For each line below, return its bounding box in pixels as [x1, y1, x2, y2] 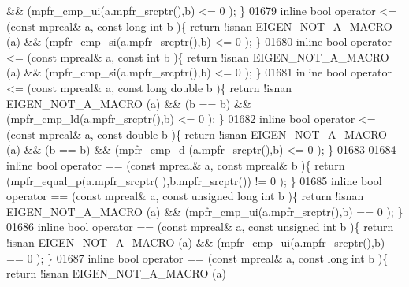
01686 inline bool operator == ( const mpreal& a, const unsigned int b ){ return [6, 218, 394, 235]
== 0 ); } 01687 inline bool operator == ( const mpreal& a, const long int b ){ [6, 249, 389, 266]
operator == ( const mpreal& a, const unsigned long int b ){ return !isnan [6, 188, 364, 204]
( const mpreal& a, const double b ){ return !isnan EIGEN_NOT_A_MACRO [6, 125, 387, 142]
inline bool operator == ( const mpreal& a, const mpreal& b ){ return [6, 156, 345, 173]
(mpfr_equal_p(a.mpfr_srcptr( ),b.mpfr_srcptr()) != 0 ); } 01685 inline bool [6, 172, 382, 188]
